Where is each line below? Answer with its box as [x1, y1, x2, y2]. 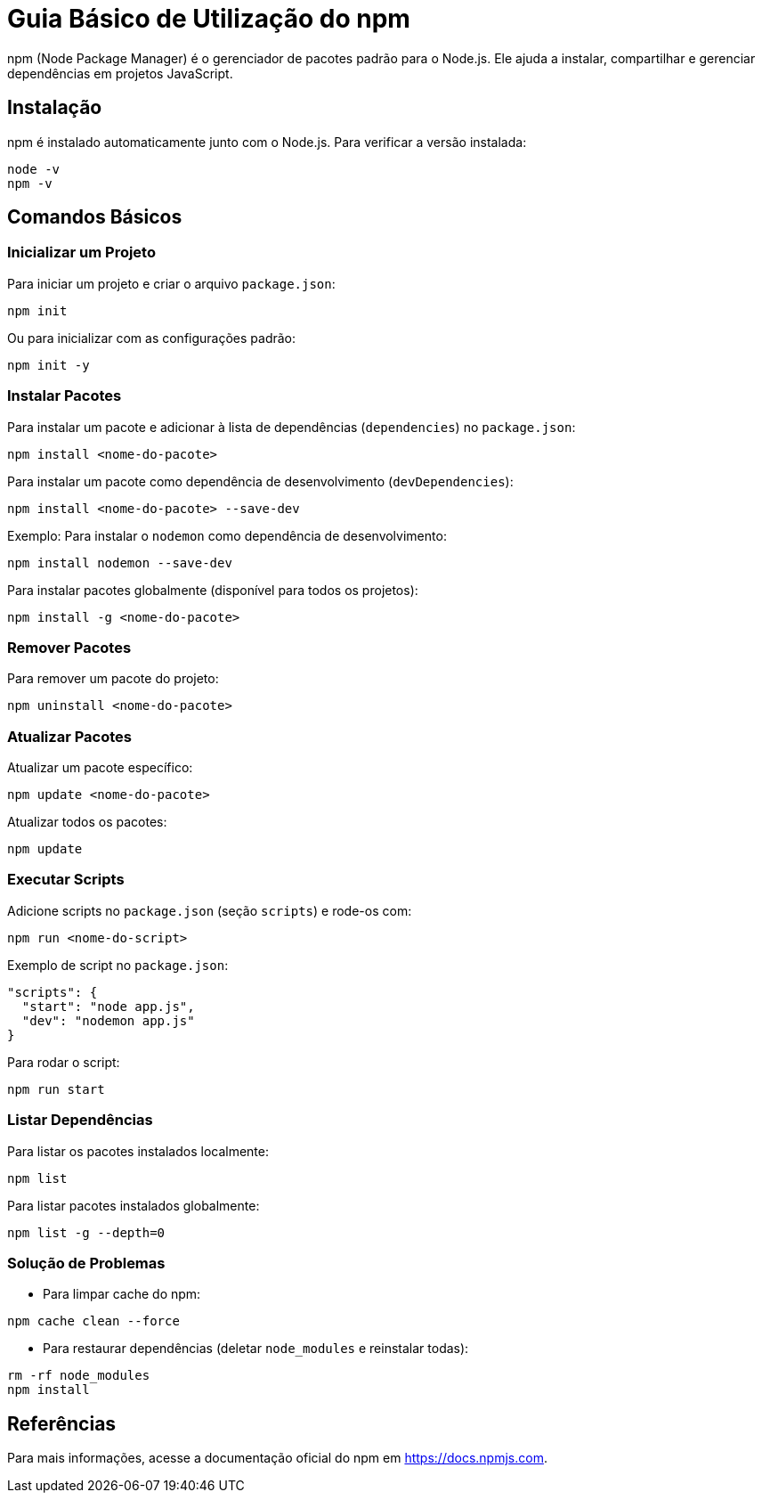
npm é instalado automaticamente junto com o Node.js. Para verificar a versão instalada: [7, 134, 527, 150]
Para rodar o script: [7, 1054, 120, 1070]
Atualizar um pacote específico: [7, 760, 193, 776]
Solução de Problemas [7, 1253, 166, 1272]
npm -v [7, 175, 53, 191]
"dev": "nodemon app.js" [21, 1013, 195, 1028]
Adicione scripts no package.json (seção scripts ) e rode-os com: [7, 902, 412, 918]
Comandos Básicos [7, 206, 182, 229]
